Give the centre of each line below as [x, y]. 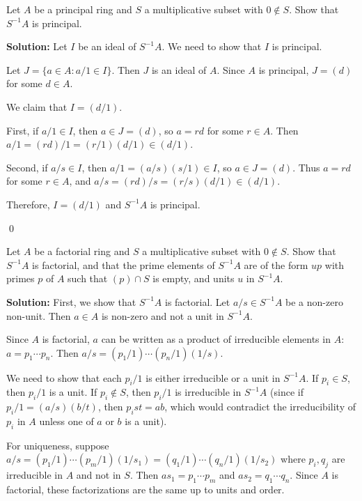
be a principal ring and [83, 9]
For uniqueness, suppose [58, 445]
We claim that [37, 106]
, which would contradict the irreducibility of [260, 407]
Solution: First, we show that [71, 301]
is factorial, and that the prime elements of [124, 264]
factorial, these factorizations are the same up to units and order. [145, 490]
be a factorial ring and [82, 251]
